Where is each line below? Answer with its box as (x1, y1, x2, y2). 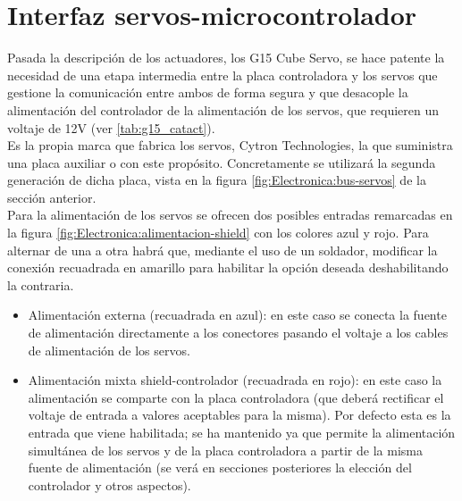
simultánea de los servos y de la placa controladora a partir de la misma (28, 440, 423, 459)
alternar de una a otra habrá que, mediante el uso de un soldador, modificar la (7, 240, 438, 259)
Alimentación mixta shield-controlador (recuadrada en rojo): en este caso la (28, 371, 442, 389)
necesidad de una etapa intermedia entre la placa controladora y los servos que (7, 65, 438, 84)
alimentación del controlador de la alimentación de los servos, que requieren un (7, 100, 440, 119)
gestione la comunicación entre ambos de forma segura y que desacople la (7, 83, 408, 102)
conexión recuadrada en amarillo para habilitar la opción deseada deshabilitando (7, 258, 449, 277)
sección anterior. (7, 188, 97, 206)
